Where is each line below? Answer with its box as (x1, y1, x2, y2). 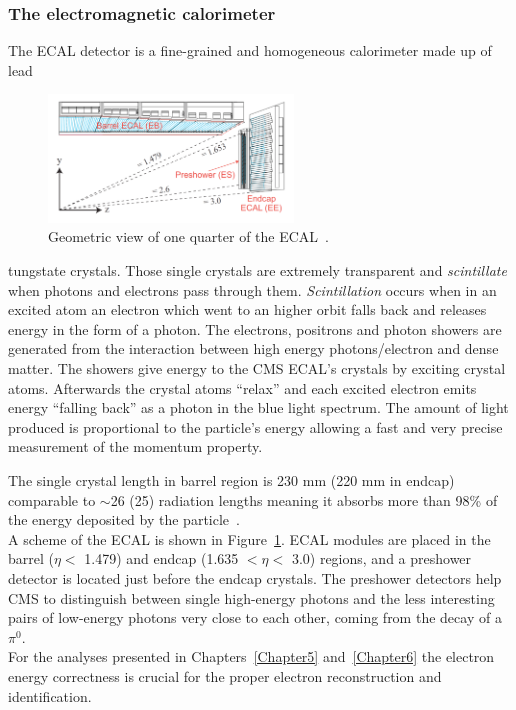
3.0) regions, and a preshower (291, 548, 472, 569)
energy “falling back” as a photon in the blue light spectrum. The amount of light (8, 397, 509, 418)
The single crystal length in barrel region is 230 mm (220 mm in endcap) (8, 470, 455, 490)
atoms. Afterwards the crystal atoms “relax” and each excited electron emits (8, 377, 477, 398)
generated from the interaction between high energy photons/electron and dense (8, 338, 499, 359)
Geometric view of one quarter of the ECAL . (48, 226, 329, 247)
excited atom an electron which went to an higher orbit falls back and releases (8, 299, 487, 320)
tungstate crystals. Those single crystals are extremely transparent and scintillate (8, 260, 507, 281)
